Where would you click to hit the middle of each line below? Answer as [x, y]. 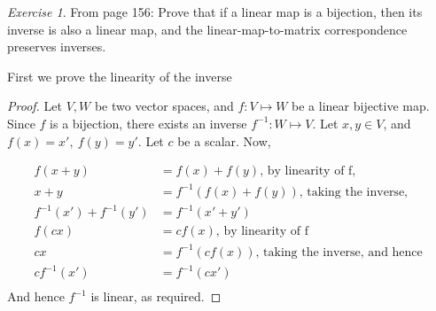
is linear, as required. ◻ [156, 296]
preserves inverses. [57, 47]
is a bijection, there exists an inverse [148, 123]
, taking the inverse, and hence [339, 252]
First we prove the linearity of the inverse [120, 76]
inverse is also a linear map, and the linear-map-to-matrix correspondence [207, 29]
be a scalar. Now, [224, 140]
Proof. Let [35, 106]
